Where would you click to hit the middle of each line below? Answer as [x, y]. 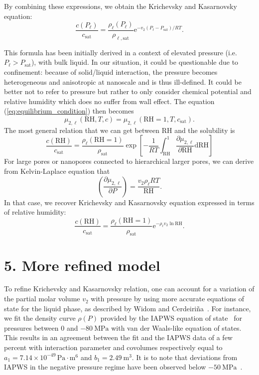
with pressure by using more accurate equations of [168, 299]
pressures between [31, 327]
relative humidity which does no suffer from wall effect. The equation [109, 101]
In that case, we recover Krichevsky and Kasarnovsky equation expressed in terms [129, 202]
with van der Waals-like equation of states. [176, 327]
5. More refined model [82, 265]
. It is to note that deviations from [185, 357]
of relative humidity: [35, 212]
